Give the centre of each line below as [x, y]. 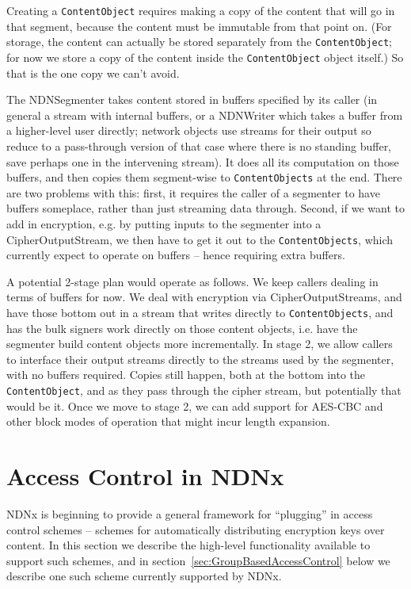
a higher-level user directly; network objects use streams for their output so [189, 130]
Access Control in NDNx [145, 476]
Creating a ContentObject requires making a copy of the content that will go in [201, 10]
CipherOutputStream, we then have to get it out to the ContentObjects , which [200, 239]
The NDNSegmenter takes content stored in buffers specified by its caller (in [192, 99]
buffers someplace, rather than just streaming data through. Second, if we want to [205, 208]
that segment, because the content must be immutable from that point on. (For [199, 26]
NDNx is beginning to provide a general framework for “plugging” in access [190, 514]
